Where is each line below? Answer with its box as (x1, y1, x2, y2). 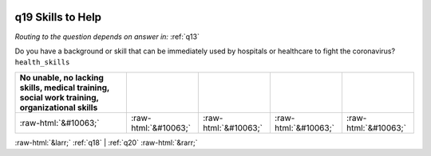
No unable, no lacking (19, 72, 104, 83)
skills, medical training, (19, 82, 110, 93)
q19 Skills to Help (14, 10, 102, 24)
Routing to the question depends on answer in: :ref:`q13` (14, 32, 200, 41)
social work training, (19, 92, 99, 103)
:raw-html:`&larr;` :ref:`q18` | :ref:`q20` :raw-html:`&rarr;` (14, 138, 198, 147)
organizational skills (19, 102, 98, 113)
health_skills (14, 58, 70, 67)
